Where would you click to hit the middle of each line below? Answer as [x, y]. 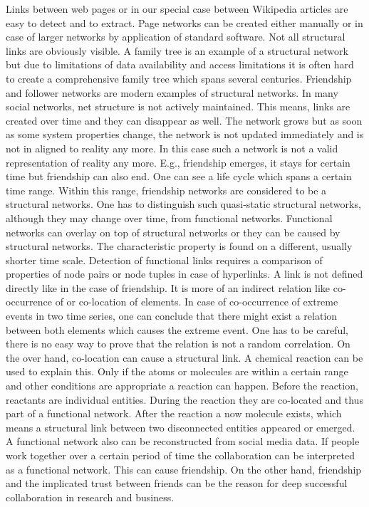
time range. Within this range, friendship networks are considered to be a [166, 190]
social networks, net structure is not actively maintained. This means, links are [178, 106]
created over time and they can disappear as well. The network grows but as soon [184, 120]
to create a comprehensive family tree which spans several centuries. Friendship [179, 78]
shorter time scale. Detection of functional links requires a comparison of [164, 260]
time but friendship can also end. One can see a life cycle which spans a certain [179, 176]
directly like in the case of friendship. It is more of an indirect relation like [168, 287]
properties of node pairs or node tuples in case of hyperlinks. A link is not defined [184, 274]
